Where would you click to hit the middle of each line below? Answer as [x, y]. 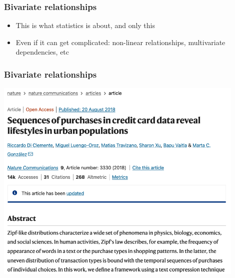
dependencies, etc [42, 52]
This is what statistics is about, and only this [85, 25]
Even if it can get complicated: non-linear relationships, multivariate [120, 42]
